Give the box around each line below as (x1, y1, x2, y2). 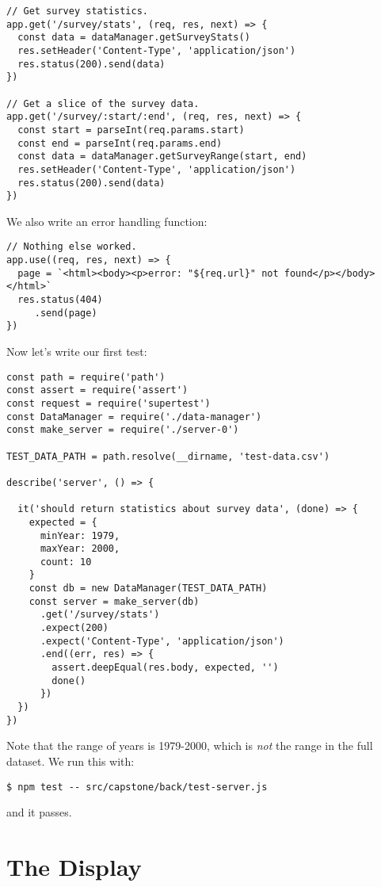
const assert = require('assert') (6, 384, 189, 396)
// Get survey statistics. (6, 6, 148, 17)
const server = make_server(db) (29, 595, 200, 607)
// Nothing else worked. (6, 241, 137, 253)
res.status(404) (17, 294, 103, 306)
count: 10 (40, 556, 92, 568)
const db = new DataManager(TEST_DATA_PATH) (29, 583, 268, 595)
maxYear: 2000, (40, 543, 120, 555)
